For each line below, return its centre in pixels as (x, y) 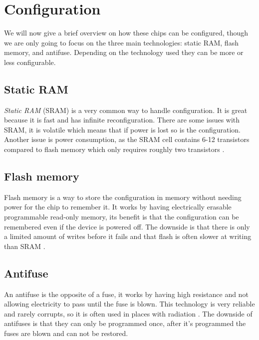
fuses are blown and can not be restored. (66, 333)
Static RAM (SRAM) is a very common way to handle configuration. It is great (126, 110)
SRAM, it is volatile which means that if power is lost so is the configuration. (122, 129)
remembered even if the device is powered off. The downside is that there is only (127, 226)
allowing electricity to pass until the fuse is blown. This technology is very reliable (129, 304)
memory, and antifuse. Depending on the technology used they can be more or (124, 52)
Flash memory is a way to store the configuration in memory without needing (123, 197)
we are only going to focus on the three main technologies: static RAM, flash (121, 42)
